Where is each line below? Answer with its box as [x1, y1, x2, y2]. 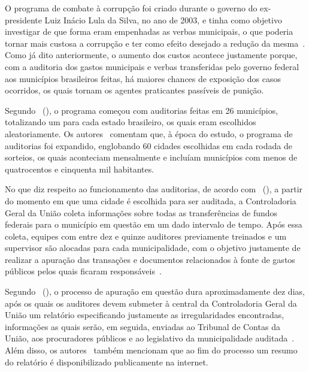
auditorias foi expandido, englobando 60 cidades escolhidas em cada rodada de [5, 139, 292, 152]
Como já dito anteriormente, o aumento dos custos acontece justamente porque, [5, 49, 298, 61]
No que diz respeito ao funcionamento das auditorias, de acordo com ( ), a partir [5, 183, 303, 195]
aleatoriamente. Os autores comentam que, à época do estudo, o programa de [5, 127, 293, 140]
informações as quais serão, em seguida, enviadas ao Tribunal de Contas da [5, 320, 280, 332]
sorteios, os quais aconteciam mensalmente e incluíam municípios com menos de [5, 151, 298, 164]
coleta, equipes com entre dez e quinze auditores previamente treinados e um [5, 229, 287, 242]
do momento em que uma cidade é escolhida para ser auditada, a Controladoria [5, 194, 296, 207]
